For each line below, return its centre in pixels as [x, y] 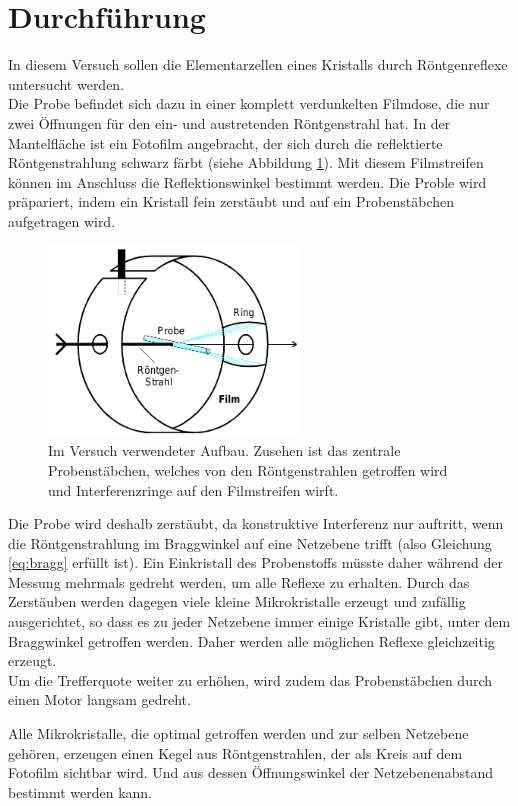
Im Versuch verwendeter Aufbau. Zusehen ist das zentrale [224, 450]
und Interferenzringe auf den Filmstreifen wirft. [193, 489]
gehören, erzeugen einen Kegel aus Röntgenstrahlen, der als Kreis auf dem [235, 752]
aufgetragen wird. [62, 220]
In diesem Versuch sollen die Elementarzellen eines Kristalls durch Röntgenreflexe [258, 64]
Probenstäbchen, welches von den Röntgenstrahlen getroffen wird [248, 469]
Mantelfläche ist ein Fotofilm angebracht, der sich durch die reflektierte [225, 142]
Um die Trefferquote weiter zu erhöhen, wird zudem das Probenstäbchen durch [250, 679]
